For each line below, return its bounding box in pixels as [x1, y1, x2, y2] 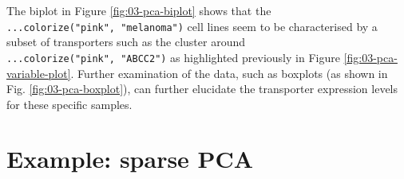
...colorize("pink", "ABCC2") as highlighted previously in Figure [6, 49, 340, 65]
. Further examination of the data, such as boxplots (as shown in [70, 64, 388, 81]
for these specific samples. [6, 95, 133, 112]
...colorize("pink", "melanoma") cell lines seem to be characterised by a [6, 18, 378, 34]
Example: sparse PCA [6, 142, 254, 175]
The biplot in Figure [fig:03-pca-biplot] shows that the [6, 2, 271, 18]
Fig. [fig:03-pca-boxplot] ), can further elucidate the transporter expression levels [6, 80, 398, 97]
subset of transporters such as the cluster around [6, 33, 246, 50]
